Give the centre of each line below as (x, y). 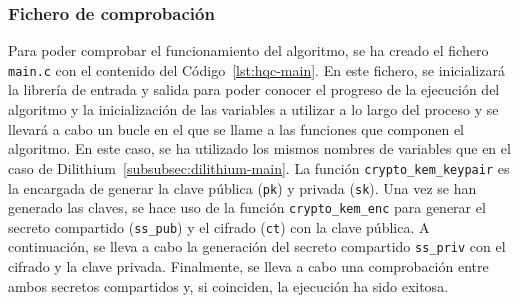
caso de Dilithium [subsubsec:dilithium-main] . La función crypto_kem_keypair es (259, 167)
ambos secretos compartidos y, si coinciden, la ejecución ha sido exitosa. (228, 285)
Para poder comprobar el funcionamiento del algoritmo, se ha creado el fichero (248, 50)
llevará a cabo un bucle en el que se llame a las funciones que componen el (236, 128)
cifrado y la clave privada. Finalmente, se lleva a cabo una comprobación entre (248, 266)
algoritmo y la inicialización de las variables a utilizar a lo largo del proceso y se (253, 109)
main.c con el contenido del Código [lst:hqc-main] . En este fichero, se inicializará (256, 69)
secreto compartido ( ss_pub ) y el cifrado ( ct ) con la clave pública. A (219, 226)
